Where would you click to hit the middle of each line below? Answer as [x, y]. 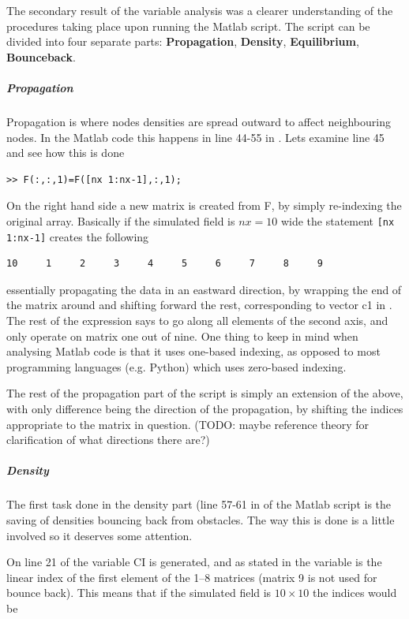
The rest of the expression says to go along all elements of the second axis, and [197, 320]
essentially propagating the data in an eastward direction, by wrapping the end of [204, 289]
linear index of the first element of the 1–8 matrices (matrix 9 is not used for [192, 577]
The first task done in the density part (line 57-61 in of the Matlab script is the [199, 504]
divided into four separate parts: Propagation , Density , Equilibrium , [183, 41]
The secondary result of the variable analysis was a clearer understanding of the [200, 10]
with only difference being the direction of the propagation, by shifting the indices [205, 408]
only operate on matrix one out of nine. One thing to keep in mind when [182, 336]
